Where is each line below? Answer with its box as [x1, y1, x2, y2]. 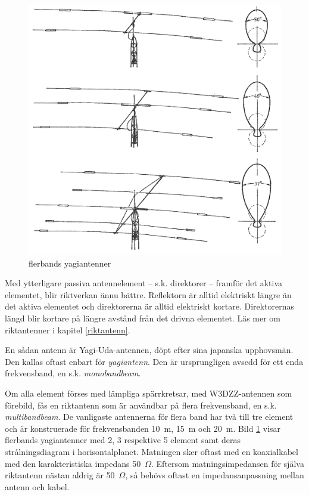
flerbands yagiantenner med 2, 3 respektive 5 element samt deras [5, 434, 241, 446]
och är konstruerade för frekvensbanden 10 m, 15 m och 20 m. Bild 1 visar [5, 422, 281, 434]
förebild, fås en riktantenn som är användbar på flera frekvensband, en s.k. [5, 398, 277, 411]
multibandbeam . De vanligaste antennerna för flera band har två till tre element [5, 410, 294, 423]
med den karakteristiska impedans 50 [5, 457, 141, 469]
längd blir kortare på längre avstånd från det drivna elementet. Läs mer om [5, 312, 281, 324]
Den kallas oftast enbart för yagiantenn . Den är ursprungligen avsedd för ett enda [5, 355, 304, 367]
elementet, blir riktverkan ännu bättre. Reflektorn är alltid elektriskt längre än [5, 288, 292, 301]
